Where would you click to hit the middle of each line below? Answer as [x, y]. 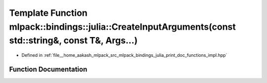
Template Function [48, 13]
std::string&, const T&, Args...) [73, 41]
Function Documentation [48, 69]
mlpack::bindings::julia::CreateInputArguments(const [122, 27]
